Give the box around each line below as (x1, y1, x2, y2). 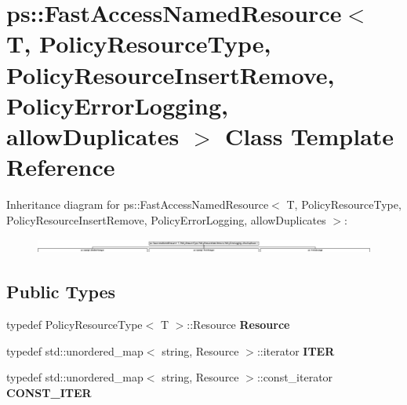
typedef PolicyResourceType (6, 316, 143, 332)
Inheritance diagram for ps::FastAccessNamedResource (6, 196, 269, 213)
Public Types (6, 279, 116, 304)
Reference (6, 151, 115, 183)
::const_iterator (256, 369, 333, 385)
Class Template (225, 119, 394, 151)
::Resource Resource (187, 316, 290, 332)
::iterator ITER (256, 342, 335, 359)
